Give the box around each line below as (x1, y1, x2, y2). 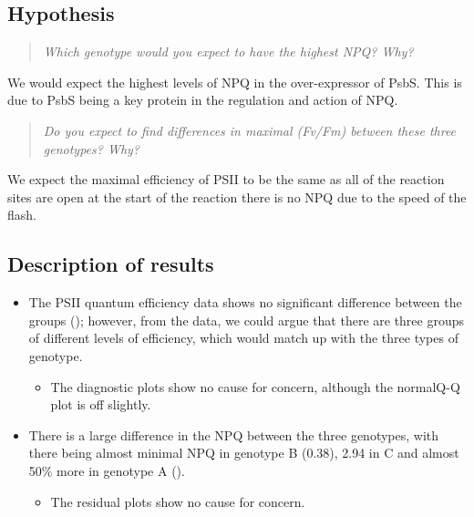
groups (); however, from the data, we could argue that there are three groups (28, 310, 465, 329)
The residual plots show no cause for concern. (50, 491, 305, 511)
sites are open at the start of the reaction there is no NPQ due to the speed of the (7, 187, 467, 206)
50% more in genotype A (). (28, 460, 185, 480)
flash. (7, 205, 36, 224)
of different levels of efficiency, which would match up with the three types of (28, 328, 459, 347)
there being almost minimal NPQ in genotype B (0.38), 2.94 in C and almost (28, 443, 459, 462)
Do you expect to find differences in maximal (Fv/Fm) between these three (43, 120, 457, 140)
